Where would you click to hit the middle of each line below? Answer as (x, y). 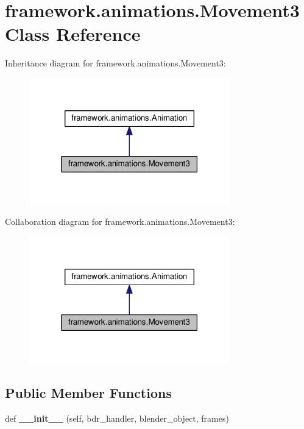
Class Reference (73, 34)
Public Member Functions (88, 392)
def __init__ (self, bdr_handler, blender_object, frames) (117, 418)
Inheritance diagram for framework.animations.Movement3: (115, 63)
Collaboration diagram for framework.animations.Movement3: (120, 222)
